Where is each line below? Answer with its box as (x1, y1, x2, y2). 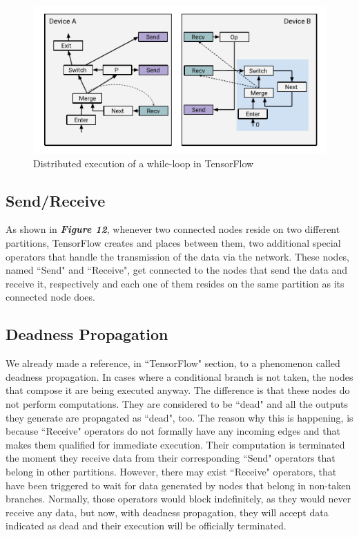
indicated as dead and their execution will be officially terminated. (6, 518, 287, 533)
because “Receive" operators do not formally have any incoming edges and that (6, 424, 340, 438)
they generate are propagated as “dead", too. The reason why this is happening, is (6, 410, 353, 424)
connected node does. (6, 290, 95, 304)
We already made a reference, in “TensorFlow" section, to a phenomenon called (6, 356, 340, 370)
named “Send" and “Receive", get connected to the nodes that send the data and (6, 263, 347, 277)
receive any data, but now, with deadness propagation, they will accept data (6, 505, 329, 519)
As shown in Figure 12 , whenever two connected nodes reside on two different (6, 222, 340, 236)
